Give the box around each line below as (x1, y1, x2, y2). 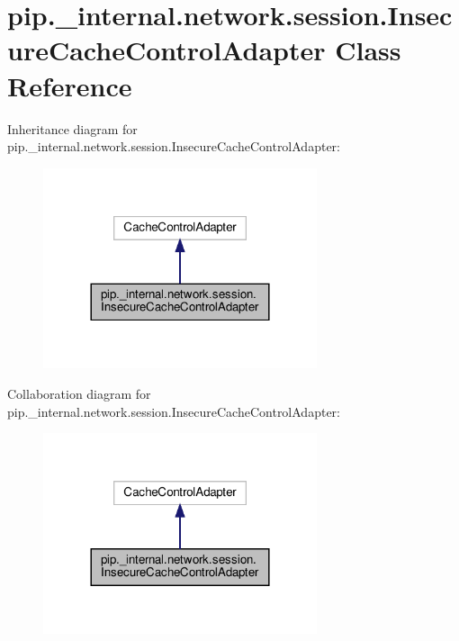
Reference (7, 67, 132, 104)
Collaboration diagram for (7, 384, 151, 402)
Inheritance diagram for (7, 119, 138, 138)
